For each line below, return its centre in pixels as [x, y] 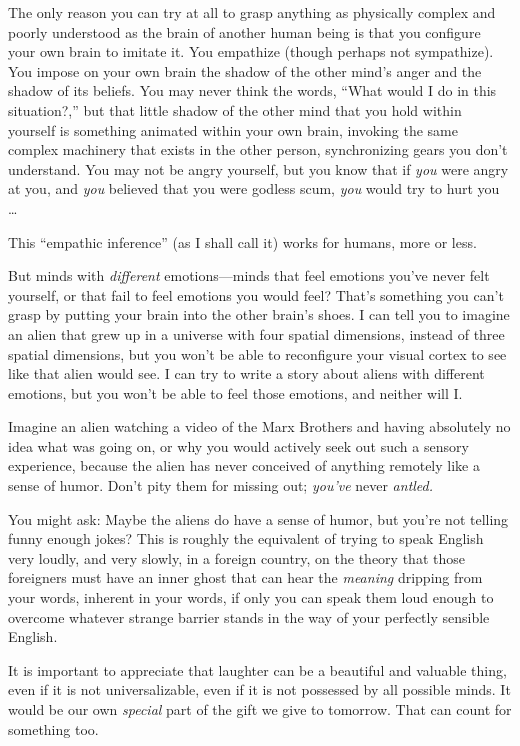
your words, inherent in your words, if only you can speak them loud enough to [251, 597]
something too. [53, 728]
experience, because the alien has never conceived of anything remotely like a [244, 465]
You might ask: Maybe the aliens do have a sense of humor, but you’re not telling [258, 518]
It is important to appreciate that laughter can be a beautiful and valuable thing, [257, 669]
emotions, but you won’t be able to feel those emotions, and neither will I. [235, 392]
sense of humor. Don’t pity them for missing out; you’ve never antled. [221, 485]
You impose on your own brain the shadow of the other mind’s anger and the [245, 70]
